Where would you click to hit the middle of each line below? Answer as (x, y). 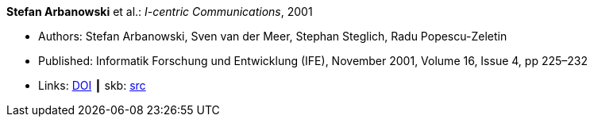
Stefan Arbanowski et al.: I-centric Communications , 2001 (160, 12)
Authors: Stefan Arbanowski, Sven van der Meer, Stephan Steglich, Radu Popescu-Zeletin (273, 36)
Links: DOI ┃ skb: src (92, 85)
